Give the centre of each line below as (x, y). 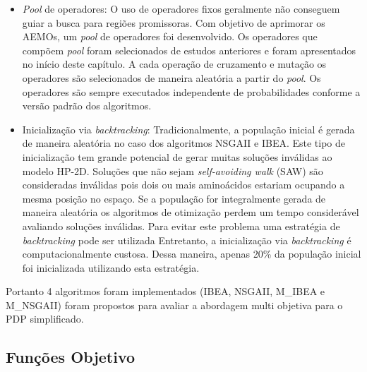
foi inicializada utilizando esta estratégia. (111, 267)
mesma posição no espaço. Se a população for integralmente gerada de (174, 198)
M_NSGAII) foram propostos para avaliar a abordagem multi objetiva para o (174, 305)
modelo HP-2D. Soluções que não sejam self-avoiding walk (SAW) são (173, 170)
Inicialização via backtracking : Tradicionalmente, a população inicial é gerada (188, 129)
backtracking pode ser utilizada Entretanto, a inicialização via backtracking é (187, 240)
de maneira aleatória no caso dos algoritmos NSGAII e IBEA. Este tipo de (184, 143)
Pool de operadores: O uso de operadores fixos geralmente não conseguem (181, 8)
